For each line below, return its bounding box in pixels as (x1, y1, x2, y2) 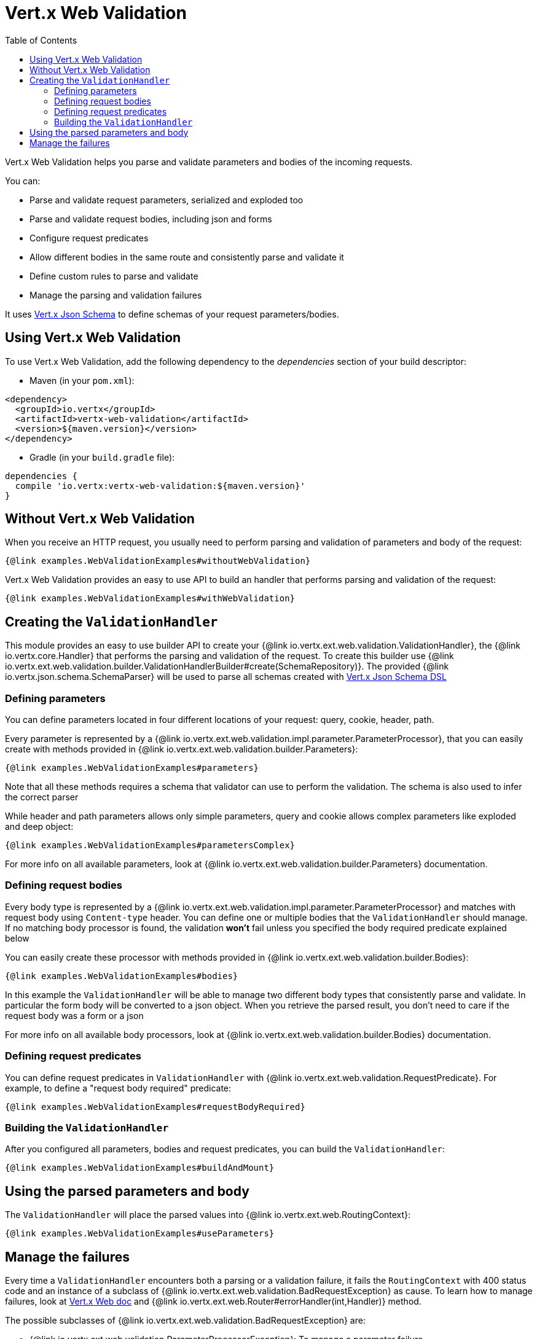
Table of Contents (5, 34, 77, 45)
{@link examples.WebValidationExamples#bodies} (5, 970, 238, 981)
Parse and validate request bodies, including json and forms (29, 213, 272, 224)
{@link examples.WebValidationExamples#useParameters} (5, 1228, 275, 1239)
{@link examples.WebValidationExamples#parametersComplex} (5, 840, 296, 851)
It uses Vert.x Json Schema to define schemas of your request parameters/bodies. (5, 308, 339, 319)
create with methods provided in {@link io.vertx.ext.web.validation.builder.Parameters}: (5, 744, 358, 755)
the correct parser (5, 792, 79, 803)
